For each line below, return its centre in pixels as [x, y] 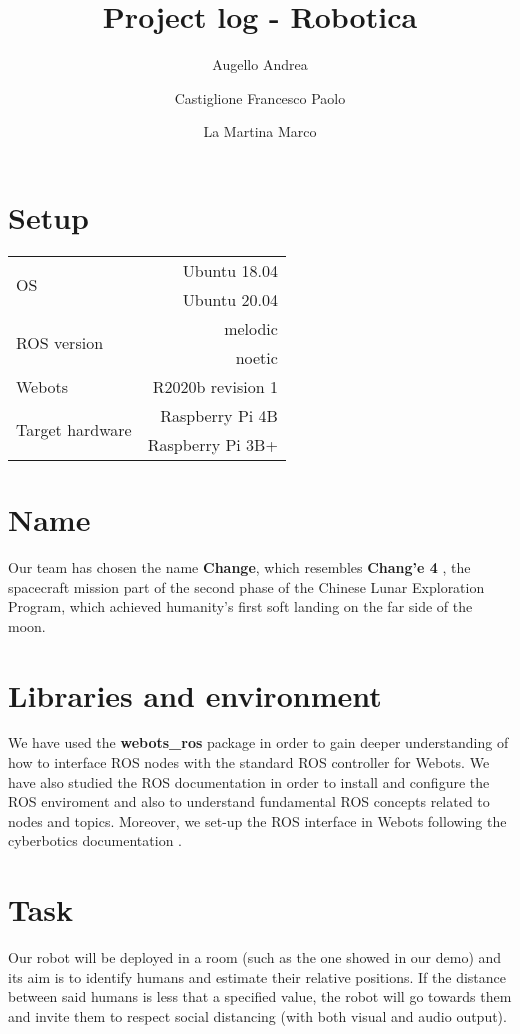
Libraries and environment [195, 694]
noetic [256, 357]
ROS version [60, 343]
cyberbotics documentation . [95, 840]
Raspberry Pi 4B [219, 415]
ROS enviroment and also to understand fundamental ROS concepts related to [249, 801]
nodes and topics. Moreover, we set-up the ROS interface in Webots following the [257, 820]
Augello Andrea [260, 64]
